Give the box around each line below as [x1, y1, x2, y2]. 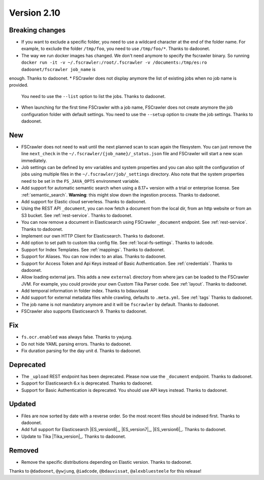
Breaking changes [9, 26, 66, 34]
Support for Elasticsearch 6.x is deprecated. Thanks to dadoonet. [21, 380, 153, 386]
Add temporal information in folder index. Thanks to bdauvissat [21, 288, 149, 294]
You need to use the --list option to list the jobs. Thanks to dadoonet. [21, 93, 166, 99]
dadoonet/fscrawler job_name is [21, 66, 96, 72]
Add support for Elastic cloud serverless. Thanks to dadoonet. [21, 199, 147, 204]
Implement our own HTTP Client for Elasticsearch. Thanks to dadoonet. [21, 233, 165, 239]
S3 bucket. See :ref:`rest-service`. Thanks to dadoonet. [21, 212, 133, 218]
